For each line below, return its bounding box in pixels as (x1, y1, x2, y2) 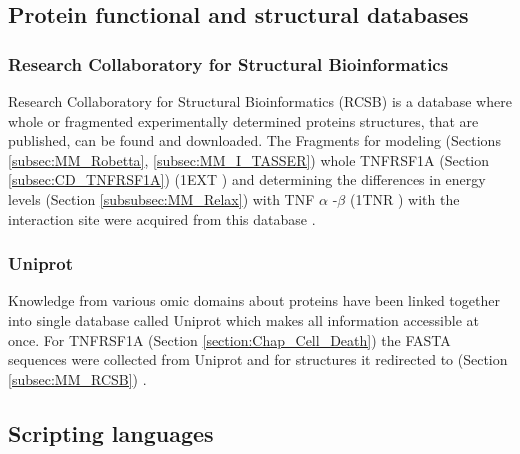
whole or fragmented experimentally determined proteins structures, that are (8, 110, 479, 131)
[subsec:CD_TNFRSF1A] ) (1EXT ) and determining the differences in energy (8, 169, 486, 190)
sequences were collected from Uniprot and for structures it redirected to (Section (8, 349, 508, 370)
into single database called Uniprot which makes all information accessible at (8, 309, 480, 330)
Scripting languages (8, 417, 214, 448)
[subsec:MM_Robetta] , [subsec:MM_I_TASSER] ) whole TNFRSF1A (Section (8, 149, 490, 170)
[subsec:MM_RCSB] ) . (8, 368, 147, 389)
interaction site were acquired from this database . (8, 208, 316, 229)
